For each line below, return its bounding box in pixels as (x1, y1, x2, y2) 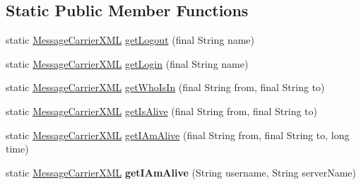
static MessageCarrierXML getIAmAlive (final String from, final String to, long (6, 127, 350, 142)
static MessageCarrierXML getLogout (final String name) (6, 32, 254, 47)
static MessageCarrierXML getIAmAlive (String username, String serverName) (6, 165, 357, 179)
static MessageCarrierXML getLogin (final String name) (6, 56, 249, 71)
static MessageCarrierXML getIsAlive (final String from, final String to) (6, 103, 318, 118)
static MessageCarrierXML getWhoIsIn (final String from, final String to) (6, 80, 325, 95)
